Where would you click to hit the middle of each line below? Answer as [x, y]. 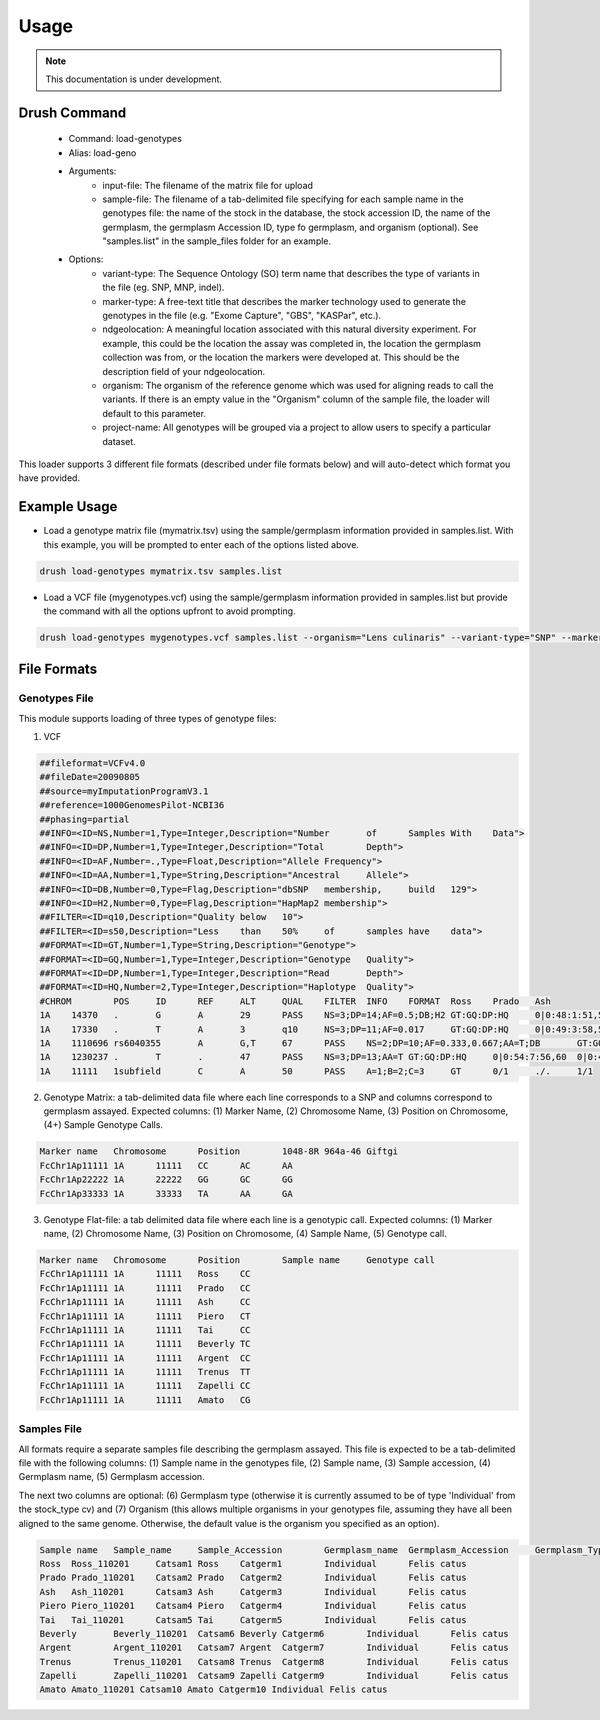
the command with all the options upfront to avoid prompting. [169, 611]
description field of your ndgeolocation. [184, 371]
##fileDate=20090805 [89, 777]
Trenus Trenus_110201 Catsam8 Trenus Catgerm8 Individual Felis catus [274, 1661]
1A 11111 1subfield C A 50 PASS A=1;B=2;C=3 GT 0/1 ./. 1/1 [316, 1071]
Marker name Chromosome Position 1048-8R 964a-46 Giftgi [219, 1151]
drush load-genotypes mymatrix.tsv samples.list [161, 571]
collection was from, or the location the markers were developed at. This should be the [281, 357]
